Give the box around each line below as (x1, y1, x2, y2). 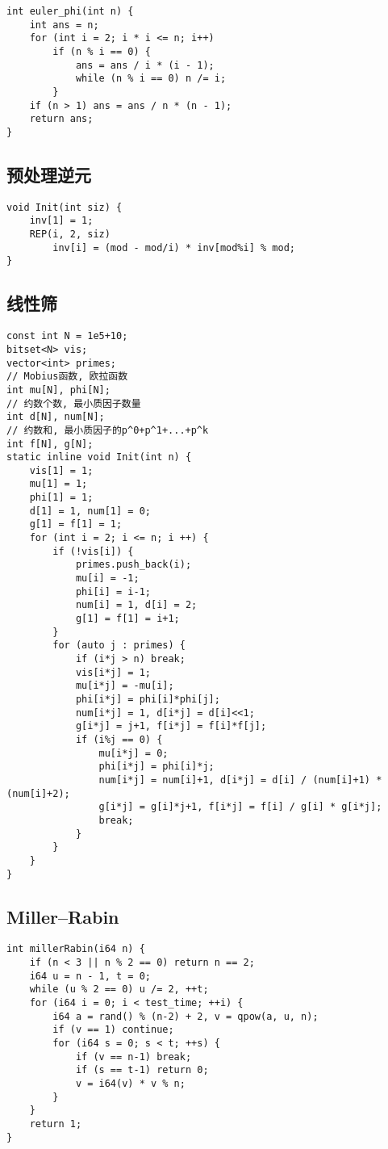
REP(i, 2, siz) (29, 229, 111, 241)
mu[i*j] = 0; (98, 747, 169, 759)
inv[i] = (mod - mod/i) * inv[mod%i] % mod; (52, 241, 295, 254)
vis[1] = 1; (29, 464, 94, 476)
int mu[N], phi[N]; (6, 384, 111, 396)
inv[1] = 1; (29, 215, 94, 227)
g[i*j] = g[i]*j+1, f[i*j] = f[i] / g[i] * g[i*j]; (98, 801, 382, 813)
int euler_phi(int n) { (6, 6, 134, 17)
